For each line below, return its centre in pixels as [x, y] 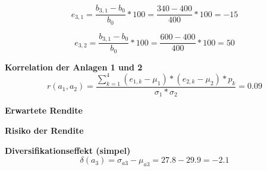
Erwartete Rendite [44, 110]
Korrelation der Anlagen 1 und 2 [74, 67]
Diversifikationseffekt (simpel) [68, 150]
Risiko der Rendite [44, 130]
